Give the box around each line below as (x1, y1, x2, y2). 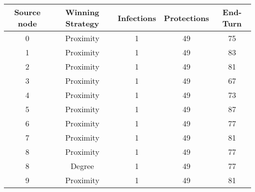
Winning (65, 6, 100, 18)
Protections (164, 12, 209, 24)
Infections (117, 12, 156, 24)
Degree (70, 160, 94, 171)
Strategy (65, 18, 99, 29)
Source (14, 6, 41, 18)
